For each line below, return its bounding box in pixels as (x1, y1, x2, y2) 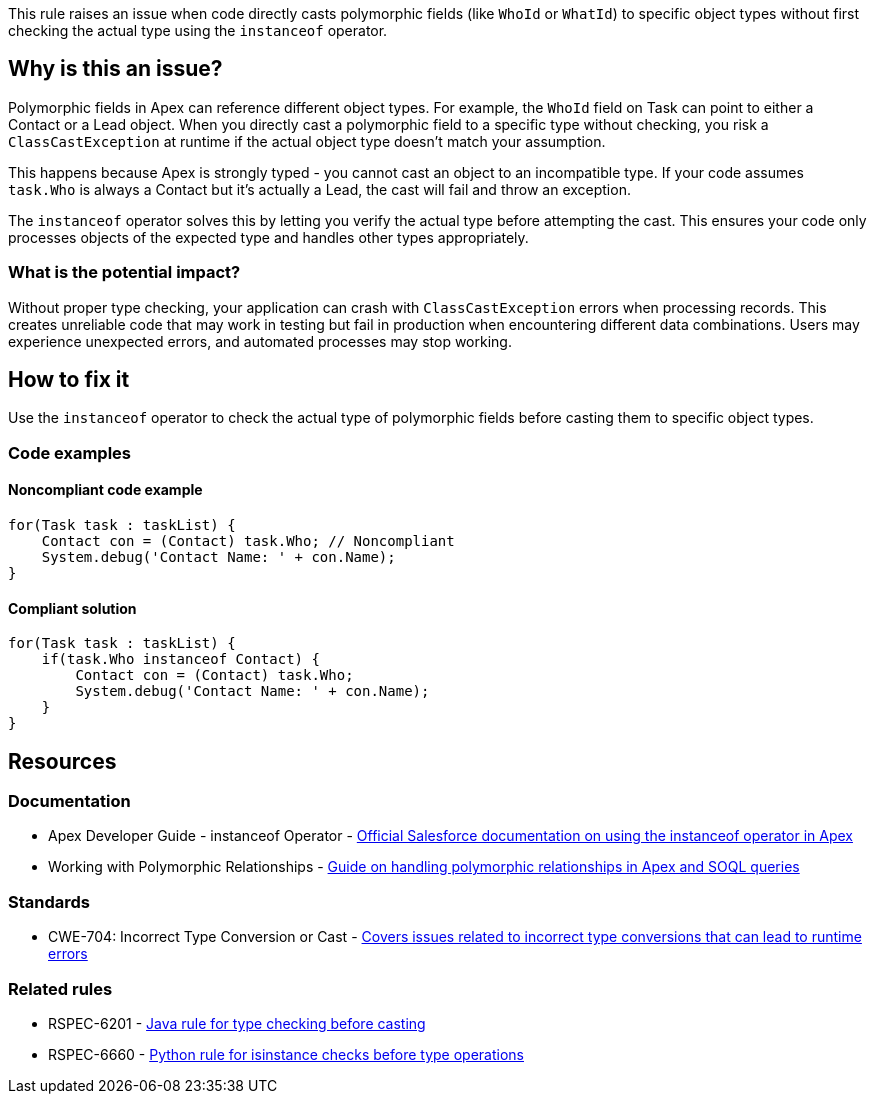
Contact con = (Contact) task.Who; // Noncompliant (41, 533, 455, 550)
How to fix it (8, 367, 130, 393)
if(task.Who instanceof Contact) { (41, 651, 320, 668)
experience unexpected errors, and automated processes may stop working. (8, 332, 512, 350)
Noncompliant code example (8, 481, 203, 499)
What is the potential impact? (8, 262, 241, 283)
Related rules (8, 978, 113, 999)
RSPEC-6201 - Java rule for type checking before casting (48, 1014, 426, 1032)
